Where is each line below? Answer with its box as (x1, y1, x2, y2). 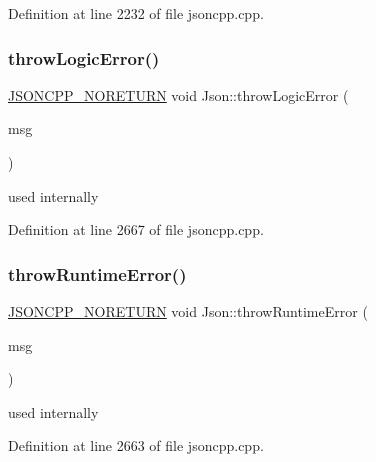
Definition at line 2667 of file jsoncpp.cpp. (8, 219, 264, 240)
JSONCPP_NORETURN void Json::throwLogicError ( (8, 84, 349, 105)
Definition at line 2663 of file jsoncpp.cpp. (8, 435, 264, 456)
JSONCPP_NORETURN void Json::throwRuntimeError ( (8, 301, 368, 321)
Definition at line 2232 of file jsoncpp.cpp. (8, 3, 264, 23)
